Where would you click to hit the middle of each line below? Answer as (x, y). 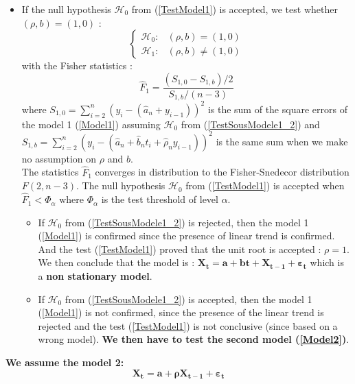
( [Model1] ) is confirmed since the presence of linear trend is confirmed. (186, 236)
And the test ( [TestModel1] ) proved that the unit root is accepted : (180, 249)
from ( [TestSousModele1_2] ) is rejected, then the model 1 (187, 222)
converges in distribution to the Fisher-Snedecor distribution (222, 172)
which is (327, 262)
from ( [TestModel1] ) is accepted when (265, 185)
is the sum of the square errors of (277, 109)
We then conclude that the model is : (116, 262)
